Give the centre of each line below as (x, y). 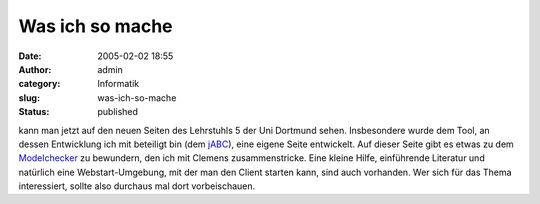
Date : (30, 56)
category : (39, 84)
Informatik (118, 84)
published (118, 112)
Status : (34, 112)
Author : (35, 69)
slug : (29, 97)
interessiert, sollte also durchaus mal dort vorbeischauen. (137, 186)
